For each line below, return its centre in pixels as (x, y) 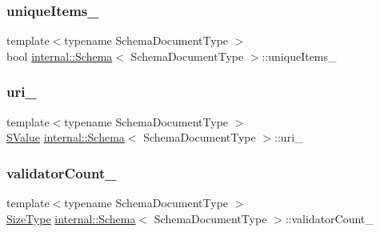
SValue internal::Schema (66, 137)
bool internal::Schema (60, 56)
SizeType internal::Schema (71, 218)
